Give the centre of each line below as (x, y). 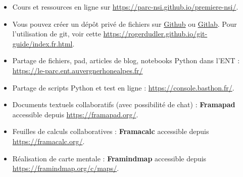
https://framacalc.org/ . (48, 141)
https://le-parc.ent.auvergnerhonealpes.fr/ (78, 70)
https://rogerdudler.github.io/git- (155, 34)
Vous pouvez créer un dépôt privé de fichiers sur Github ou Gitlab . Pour (125, 24)
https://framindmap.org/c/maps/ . (66, 168)
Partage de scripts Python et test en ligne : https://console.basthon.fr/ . (123, 87)
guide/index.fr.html (42, 43)
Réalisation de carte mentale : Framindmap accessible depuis (109, 158)
